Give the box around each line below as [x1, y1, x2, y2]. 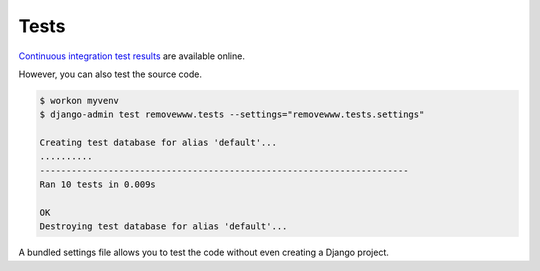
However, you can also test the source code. [18, 68, 202, 80]
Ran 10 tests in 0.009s [39, 179, 157, 190]
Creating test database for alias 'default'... [39, 137, 277, 149]
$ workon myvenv [39, 95, 120, 106]
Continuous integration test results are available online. [18, 50, 245, 62]
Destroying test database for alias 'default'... [39, 221, 288, 232]
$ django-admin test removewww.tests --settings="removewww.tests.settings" [39, 109, 425, 120]
